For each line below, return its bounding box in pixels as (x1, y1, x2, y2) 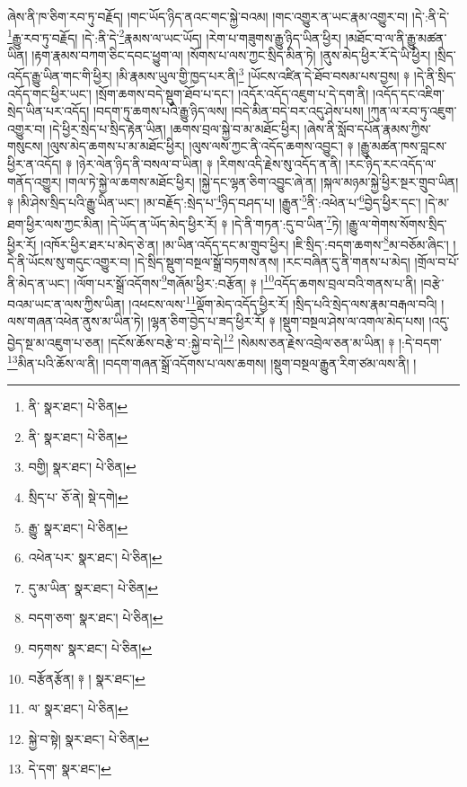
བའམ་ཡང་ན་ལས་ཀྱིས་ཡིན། (7, 294, 125, 313)
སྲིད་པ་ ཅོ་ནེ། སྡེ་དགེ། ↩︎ (28, 487, 128, 506)
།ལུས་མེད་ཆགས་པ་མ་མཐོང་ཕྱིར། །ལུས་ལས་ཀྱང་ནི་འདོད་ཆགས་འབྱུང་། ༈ (47, 137, 354, 155)
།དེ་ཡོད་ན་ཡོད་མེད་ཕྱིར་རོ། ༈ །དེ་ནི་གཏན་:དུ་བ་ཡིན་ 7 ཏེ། (107, 211, 342, 233)
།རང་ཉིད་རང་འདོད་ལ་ (345, 155, 436, 173)
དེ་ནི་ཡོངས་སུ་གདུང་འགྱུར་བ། (7, 252, 131, 270)
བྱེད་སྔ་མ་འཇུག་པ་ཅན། (7, 332, 104, 351)
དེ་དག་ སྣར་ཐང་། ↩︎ (28, 759, 111, 778)
